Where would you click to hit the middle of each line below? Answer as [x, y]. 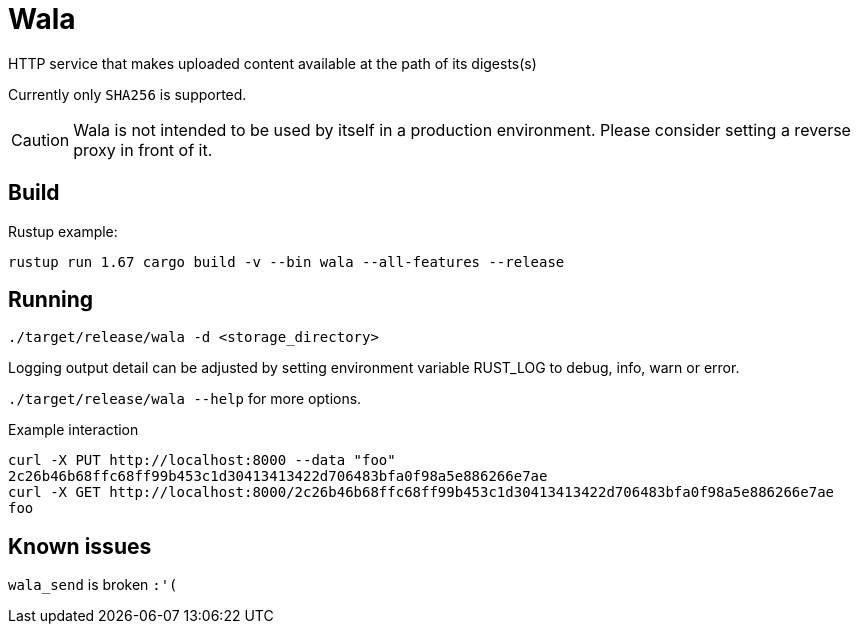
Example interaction [73, 430]
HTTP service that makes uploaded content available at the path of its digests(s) [272, 63]
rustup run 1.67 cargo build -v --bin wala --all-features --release [286, 261]
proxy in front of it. [143, 149]
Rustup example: [63, 231]
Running [51, 300]
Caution [40, 139]
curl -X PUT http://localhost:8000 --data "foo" [202, 460]
